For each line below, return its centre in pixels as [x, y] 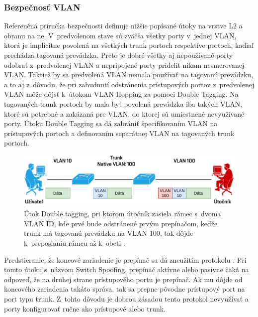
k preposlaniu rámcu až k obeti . [75, 242]
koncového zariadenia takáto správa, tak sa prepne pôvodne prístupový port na [125, 289]
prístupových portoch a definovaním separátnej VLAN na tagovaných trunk [119, 133]
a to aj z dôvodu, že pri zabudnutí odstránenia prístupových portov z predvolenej [129, 84]
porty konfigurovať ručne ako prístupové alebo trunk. [85, 308]
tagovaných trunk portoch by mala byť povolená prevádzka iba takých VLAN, [123, 103]
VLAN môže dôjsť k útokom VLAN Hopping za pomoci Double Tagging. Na [121, 94]
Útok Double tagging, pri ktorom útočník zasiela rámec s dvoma [123, 214]
